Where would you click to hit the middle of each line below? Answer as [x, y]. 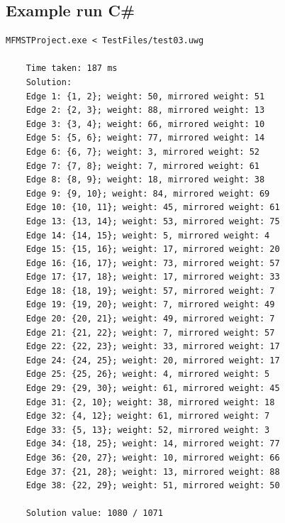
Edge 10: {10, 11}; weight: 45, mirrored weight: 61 [153, 208]
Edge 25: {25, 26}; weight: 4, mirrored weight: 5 [148, 374]
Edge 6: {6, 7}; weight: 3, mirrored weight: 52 [142, 152]
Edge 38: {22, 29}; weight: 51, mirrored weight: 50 [153, 486]
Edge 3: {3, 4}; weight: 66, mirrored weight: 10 [145, 124]
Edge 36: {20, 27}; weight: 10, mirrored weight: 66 [153, 458]
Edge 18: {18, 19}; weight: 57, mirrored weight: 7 [150, 291]
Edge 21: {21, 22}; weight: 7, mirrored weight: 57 [150, 332]
